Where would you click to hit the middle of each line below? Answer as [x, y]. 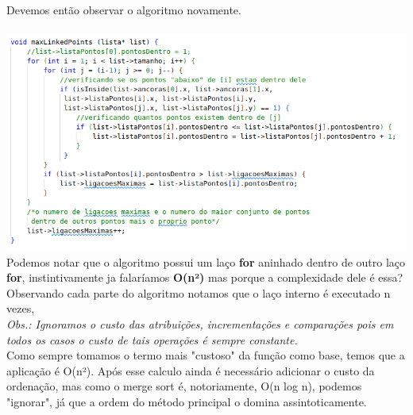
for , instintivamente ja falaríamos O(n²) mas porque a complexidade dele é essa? [205, 277]
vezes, [21, 308]
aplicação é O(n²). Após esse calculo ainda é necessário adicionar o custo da [191, 370]
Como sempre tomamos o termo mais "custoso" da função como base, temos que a [206, 355]
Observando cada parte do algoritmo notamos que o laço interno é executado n [199, 292]
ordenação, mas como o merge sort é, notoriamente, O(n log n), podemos [184, 386]
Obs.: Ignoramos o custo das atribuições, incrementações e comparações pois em [200, 323]
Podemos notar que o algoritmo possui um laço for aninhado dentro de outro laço [206, 261]
